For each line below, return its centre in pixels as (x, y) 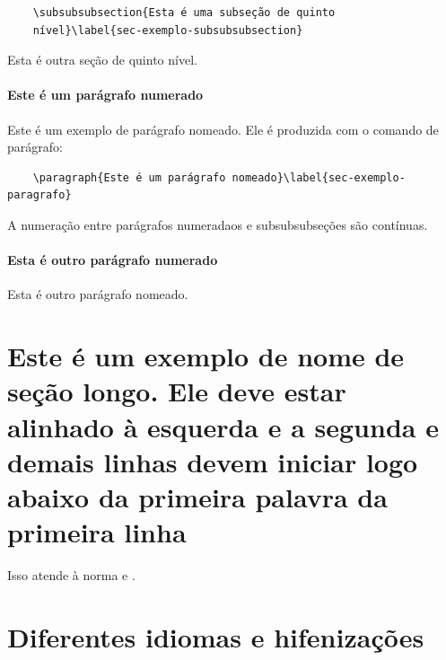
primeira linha (97, 532)
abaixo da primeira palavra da (197, 496)
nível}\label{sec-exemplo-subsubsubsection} (168, 30)
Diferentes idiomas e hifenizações (216, 636)
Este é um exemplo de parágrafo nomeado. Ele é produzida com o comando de (223, 129)
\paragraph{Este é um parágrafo (129, 177)
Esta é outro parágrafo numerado (113, 260)
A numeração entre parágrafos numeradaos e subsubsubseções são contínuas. (218, 224)
